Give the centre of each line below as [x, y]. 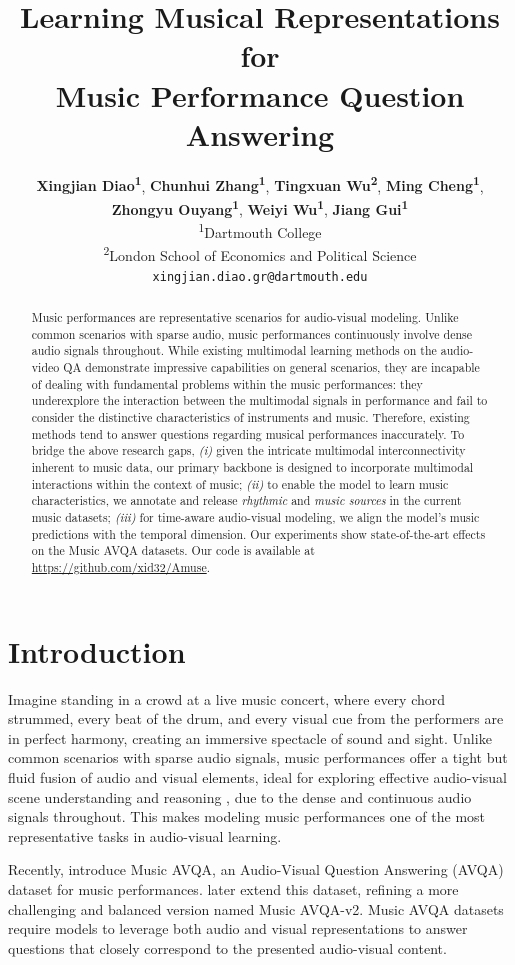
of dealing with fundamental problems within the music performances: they [227, 383]
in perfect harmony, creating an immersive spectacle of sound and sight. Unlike [250, 737]
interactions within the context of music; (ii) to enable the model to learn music [240, 483]
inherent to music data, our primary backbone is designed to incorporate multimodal [252, 467]
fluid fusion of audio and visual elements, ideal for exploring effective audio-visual [257, 776]
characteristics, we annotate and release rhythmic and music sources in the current [246, 500]
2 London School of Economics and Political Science [260, 254]
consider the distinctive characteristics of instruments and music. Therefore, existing [250, 417]
